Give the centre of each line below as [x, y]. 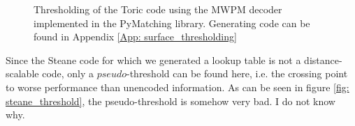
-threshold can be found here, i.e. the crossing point [237, 73]
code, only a [68, 73]
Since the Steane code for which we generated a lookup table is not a [153, 60]
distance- [323, 60]
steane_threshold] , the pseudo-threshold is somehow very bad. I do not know [171, 101]
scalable [22, 73]
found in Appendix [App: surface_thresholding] [135, 37]
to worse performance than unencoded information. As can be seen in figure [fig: [177, 87]
